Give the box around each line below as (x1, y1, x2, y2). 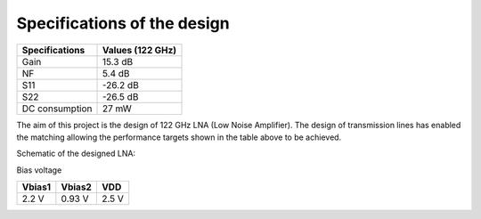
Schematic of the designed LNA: (16, 148, 136, 159)
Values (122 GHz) (102, 44, 177, 56)
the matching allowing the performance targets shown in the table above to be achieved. (16, 132, 342, 142)
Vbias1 (21, 181, 52, 193)
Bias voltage (16, 165, 62, 175)
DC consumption (21, 102, 93, 115)
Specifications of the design (16, 13, 231, 33)
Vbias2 (61, 181, 93, 193)
